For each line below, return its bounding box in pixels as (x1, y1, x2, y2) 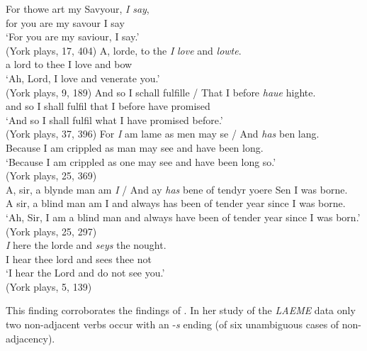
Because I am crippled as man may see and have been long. (6, 140, 264, 155)
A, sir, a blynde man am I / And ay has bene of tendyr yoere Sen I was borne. (6, 182, 348, 196)
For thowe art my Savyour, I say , (6, 1, 149, 16)
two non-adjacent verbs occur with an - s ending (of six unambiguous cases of (6, 317, 339, 332)
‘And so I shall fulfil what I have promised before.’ (6, 112, 223, 127)
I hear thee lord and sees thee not (6, 251, 152, 266)
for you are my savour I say (6, 15, 125, 30)
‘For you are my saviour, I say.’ (6, 29, 140, 44)
